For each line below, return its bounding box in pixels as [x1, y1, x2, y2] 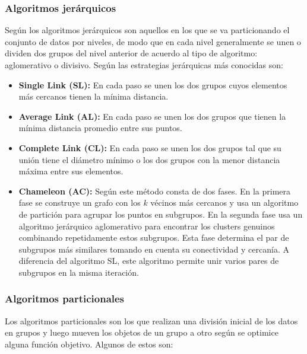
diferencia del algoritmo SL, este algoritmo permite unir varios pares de [18, 254, 279, 267]
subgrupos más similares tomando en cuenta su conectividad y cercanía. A [18, 243, 289, 255]
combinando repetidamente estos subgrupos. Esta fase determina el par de [18, 231, 289, 244]
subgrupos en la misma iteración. [18, 266, 139, 278]
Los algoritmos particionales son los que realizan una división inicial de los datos [5, 314, 298, 327]
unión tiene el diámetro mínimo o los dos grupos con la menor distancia [18, 153, 280, 165]
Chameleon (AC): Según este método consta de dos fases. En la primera [18, 184, 291, 197]
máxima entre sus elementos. [18, 165, 124, 177]
